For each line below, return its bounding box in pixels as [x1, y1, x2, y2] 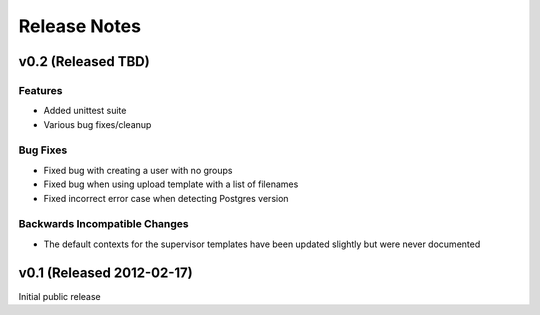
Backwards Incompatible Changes [18, 217, 189, 231]
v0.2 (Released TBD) [18, 53, 150, 70]
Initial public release [18, 290, 102, 302]
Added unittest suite [43, 105, 127, 117]
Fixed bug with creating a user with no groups [43, 164, 233, 176]
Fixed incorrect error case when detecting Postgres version [43, 192, 289, 204]
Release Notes [18, 15, 142, 37]
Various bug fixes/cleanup [43, 118, 152, 130]
